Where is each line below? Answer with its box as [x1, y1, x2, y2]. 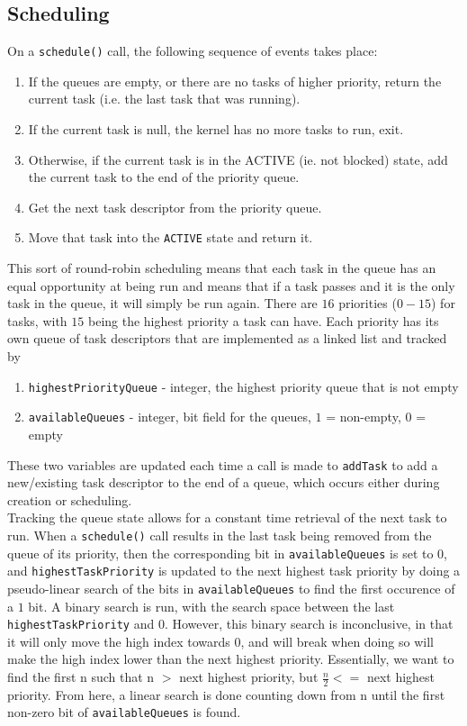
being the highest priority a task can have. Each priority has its [87, 311, 439, 330]
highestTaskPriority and [7, 614, 155, 633]
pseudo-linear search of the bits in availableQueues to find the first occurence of [7, 578, 455, 597]
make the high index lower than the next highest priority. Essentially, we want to [7, 649, 454, 668]
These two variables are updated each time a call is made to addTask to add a [7, 455, 438, 474]
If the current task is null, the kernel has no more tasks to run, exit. [28, 120, 404, 139]
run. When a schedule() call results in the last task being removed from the [7, 525, 432, 544]
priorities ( [338, 294, 397, 313]
